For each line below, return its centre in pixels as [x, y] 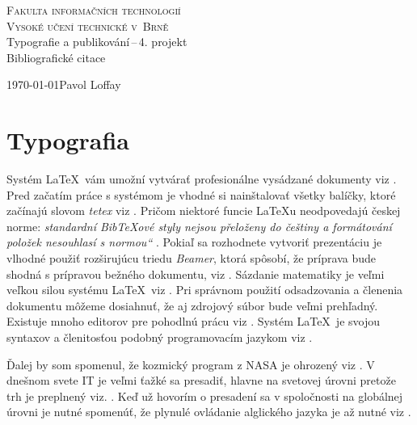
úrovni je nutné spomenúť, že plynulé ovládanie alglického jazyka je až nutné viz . [209, 412]
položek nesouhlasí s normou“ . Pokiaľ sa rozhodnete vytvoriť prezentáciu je [194, 242]
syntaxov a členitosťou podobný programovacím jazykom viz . [160, 337]
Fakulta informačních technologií [94, 10]
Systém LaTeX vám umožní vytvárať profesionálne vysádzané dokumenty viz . [202, 179]
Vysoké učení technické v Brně [88, 25]
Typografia [68, 140]
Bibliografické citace [56, 57]
